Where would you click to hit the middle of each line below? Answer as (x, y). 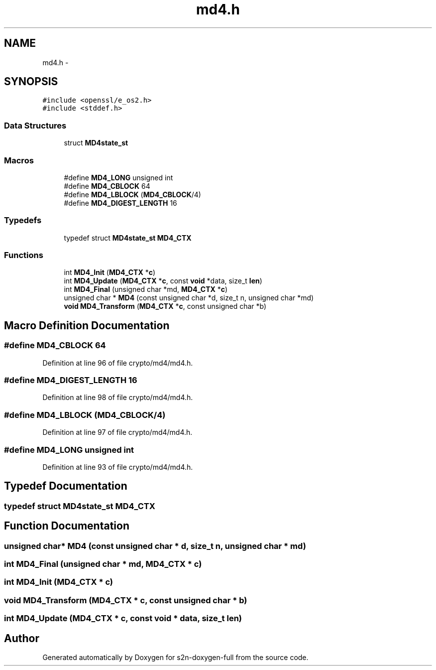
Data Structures (35, 125)
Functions (24, 255)
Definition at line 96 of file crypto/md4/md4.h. (118, 363)
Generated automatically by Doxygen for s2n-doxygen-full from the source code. (175, 657)
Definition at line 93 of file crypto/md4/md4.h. (118, 467)
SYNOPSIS (31, 82)
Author (22, 638)
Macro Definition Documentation (87, 325)
